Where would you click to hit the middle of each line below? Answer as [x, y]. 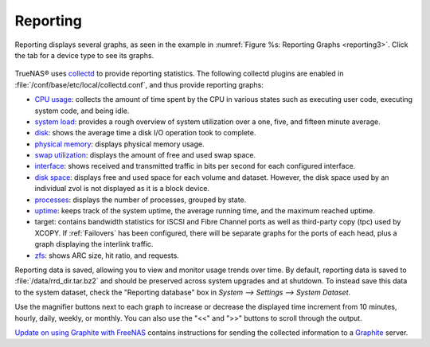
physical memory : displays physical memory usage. [119, 144]
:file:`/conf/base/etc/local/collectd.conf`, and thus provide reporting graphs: [139, 84]
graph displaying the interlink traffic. [94, 244]
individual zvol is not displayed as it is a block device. [122, 189]
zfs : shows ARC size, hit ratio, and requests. [107, 255]
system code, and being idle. [82, 111]
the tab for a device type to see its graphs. [84, 55]
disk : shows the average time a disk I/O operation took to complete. [145, 133]
